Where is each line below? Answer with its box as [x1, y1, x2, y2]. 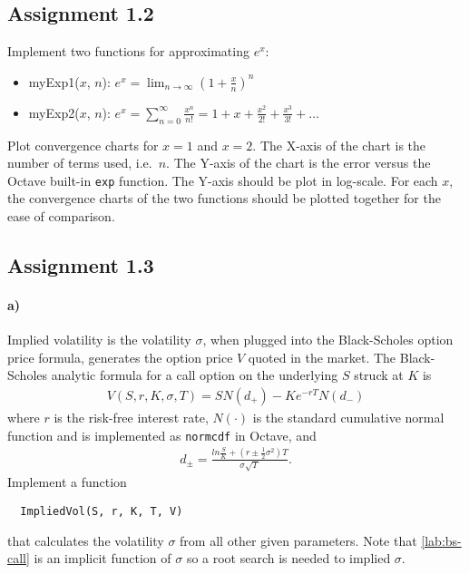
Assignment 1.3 [7, 251, 154, 279]
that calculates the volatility [7, 530, 164, 550]
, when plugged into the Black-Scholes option [202, 330, 454, 349]
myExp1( [28, 72, 80, 91]
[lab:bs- [421, 530, 462, 550]
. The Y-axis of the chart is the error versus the [166, 153, 431, 172]
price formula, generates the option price [7, 347, 233, 366]
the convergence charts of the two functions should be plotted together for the [7, 189, 441, 208]
